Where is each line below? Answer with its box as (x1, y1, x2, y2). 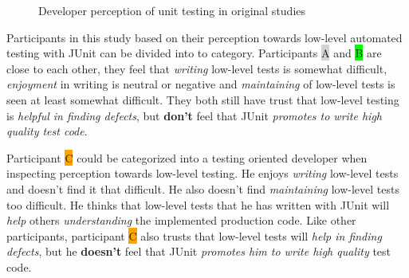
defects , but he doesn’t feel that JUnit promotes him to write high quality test (6, 243, 391, 260)
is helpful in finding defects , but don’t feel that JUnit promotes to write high (6, 107, 383, 123)
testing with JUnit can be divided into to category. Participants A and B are (6, 45, 382, 61)
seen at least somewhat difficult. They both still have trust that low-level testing (6, 91, 399, 108)
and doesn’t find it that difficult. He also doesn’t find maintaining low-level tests (6, 180, 399, 197)
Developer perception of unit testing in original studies (38, 2, 306, 18)
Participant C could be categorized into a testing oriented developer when (6, 149, 368, 166)
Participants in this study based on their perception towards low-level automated (6, 29, 403, 45)
